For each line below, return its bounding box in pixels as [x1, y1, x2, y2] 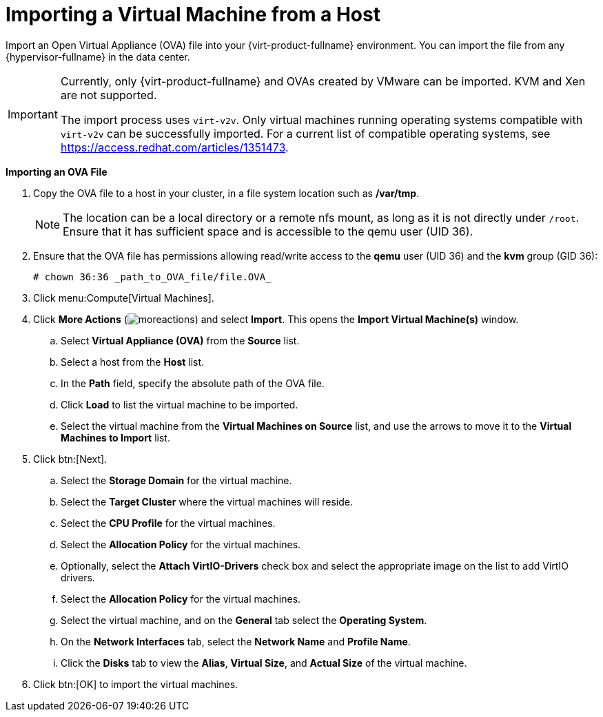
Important [8, 107, 58, 121]
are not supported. [60, 87, 157, 102]
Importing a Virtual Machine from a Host [6, 3, 380, 26]
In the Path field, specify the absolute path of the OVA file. [61, 377, 325, 389]
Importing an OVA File [6, 165, 108, 178]
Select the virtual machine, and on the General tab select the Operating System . [61, 614, 427, 626]
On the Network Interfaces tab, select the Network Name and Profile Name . [61, 635, 411, 647]
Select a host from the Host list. [61, 355, 205, 368]
